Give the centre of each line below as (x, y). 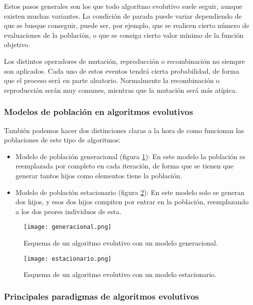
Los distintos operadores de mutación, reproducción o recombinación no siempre (125, 61)
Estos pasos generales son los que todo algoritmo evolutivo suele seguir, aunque (123, 6)
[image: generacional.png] (68, 227)
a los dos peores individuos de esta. (68, 211)
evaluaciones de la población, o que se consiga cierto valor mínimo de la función (124, 35)
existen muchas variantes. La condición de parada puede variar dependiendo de (123, 15)
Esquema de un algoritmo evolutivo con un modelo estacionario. (120, 274)
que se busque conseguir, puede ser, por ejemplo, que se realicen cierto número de (127, 25)
